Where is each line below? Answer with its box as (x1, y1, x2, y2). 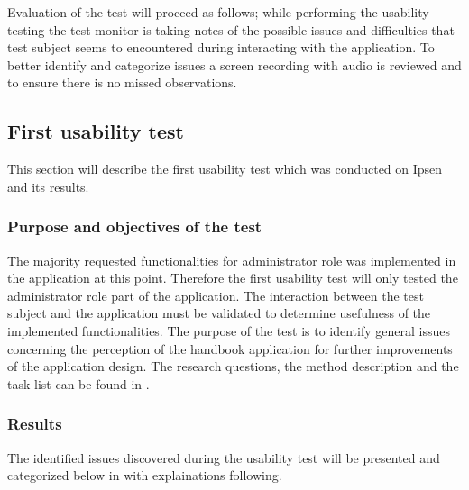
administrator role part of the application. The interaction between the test (7, 286, 424, 304)
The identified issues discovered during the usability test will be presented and (7, 448, 440, 467)
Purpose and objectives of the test (7, 215, 262, 238)
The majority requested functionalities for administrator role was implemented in (7, 250, 456, 269)
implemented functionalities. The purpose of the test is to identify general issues (7, 321, 450, 340)
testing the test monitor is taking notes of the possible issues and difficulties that (7, 20, 455, 39)
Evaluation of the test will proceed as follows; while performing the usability (7, 3, 429, 21)
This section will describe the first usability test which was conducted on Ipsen (7, 159, 443, 178)
